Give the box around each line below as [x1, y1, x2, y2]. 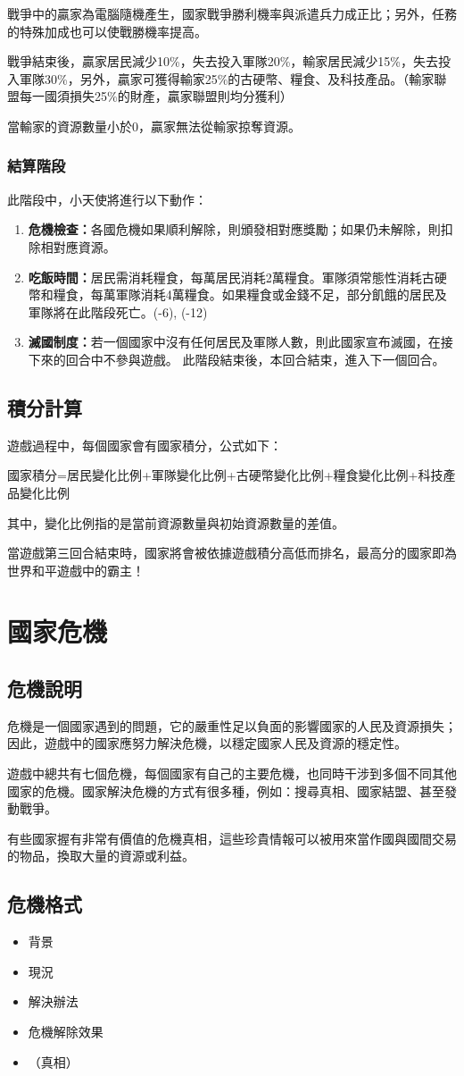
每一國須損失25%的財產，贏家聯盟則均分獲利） [19, 87, 293, 105]
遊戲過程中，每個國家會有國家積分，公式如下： [7, 435, 282, 454]
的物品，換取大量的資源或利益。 [7, 846, 195, 865]
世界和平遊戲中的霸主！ [7, 560, 145, 579]
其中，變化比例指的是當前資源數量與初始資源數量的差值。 [7, 513, 344, 532]
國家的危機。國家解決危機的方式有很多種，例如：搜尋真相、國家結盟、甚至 [7, 781, 444, 800]
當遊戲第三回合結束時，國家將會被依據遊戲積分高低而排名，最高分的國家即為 [7, 543, 457, 562]
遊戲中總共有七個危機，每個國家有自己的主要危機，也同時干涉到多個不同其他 [7, 764, 457, 783]
